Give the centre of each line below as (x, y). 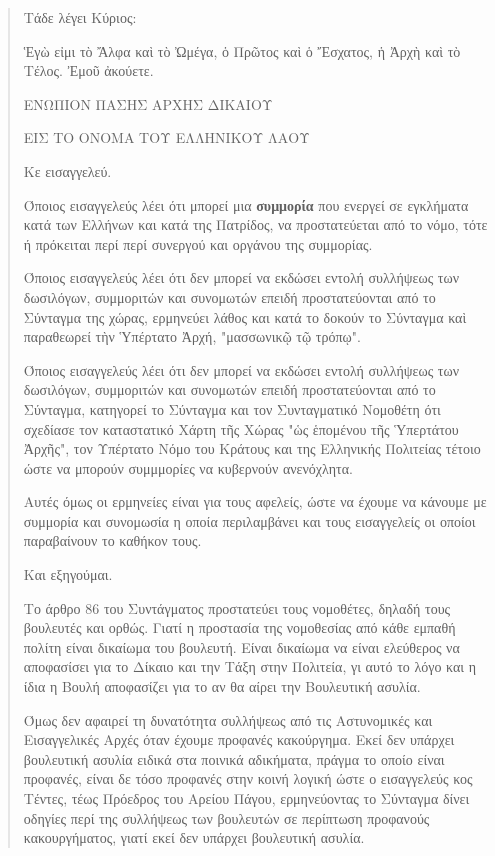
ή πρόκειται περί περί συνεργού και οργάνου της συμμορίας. (198, 243)
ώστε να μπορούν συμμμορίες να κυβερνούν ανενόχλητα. (188, 467)
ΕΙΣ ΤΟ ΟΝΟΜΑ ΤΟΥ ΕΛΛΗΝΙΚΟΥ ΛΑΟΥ (167, 137)
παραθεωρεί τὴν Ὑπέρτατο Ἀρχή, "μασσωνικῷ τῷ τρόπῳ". (192, 336)
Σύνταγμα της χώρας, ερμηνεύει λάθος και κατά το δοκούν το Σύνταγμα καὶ (245, 316)
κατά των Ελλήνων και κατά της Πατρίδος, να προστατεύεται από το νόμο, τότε (255, 224)
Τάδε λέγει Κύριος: (80, 17)
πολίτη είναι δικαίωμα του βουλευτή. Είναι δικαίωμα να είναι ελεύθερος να (241, 646)
